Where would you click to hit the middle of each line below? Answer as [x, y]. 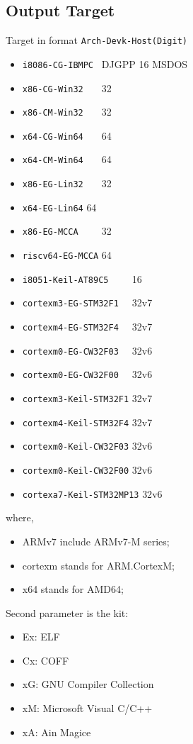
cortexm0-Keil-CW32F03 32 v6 [87, 446]
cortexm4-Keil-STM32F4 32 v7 [87, 422]
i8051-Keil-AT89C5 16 [82, 278]
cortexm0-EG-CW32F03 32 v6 [87, 350]
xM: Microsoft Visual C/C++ [87, 708]
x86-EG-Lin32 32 [67, 183]
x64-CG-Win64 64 [67, 135]
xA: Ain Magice [57, 732]
